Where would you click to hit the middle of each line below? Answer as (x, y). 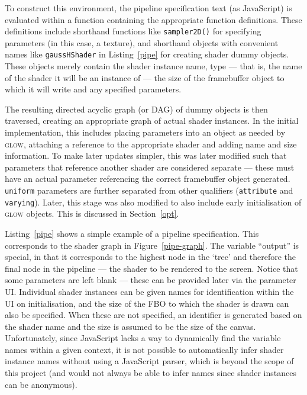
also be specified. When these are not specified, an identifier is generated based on (153, 315)
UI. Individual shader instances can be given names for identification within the (149, 291)
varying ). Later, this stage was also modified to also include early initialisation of (153, 202)
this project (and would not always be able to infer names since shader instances (151, 373)
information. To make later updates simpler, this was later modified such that (146, 155)
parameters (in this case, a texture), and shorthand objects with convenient (142, 42)
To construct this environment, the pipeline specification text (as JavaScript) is (148, 8)
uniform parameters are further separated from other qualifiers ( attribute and (149, 190)
